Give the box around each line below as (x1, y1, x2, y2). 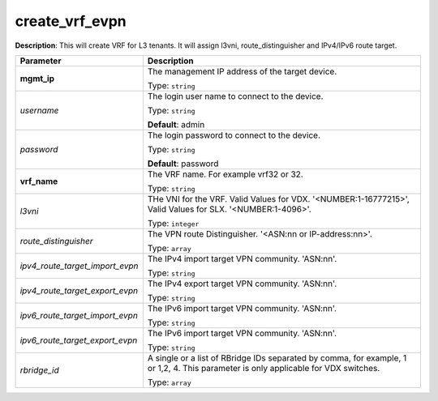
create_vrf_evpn (15, 12, 127, 30)
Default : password (147, 158, 219, 169)
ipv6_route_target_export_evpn (19, 335, 138, 346)
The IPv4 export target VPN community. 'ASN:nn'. (147, 278, 337, 289)
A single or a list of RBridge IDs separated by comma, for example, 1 (147, 352, 407, 364)
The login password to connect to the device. (147, 130, 320, 141)
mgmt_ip (19, 73, 55, 84)
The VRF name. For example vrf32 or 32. (147, 169, 303, 180)
